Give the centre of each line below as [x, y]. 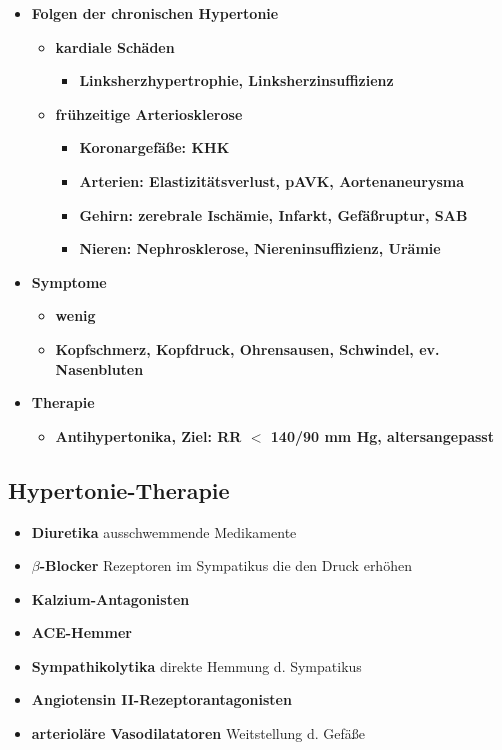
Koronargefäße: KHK [154, 147]
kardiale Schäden [115, 46]
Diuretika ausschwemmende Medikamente [164, 531]
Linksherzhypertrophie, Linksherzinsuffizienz [236, 80]
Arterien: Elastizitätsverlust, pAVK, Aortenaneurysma [272, 180]
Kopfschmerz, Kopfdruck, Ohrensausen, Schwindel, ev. [247, 348]
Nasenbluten [99, 368]
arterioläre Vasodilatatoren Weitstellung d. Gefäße [198, 733]
